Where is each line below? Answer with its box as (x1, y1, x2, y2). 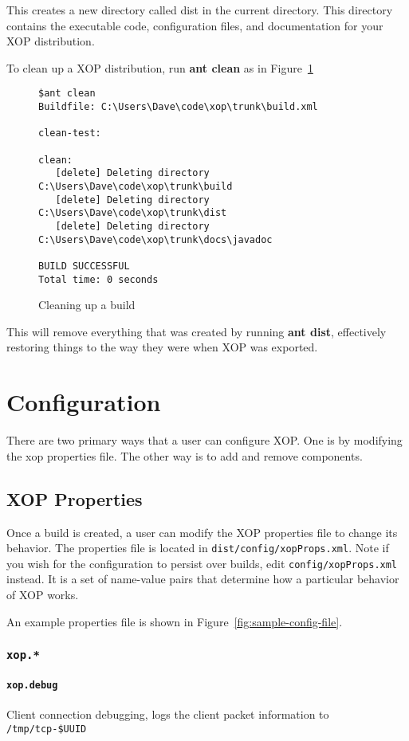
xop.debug (6, 680, 58, 692)
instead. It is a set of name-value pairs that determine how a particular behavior (6, 570, 399, 587)
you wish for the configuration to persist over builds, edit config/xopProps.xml (6, 555, 398, 571)
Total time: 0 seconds (38, 273, 159, 285)
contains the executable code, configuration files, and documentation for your (6, 17, 383, 33)
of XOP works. (6, 586, 79, 603)
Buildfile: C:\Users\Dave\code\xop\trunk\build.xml (38, 101, 318, 113)
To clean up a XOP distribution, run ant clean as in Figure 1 (6, 59, 313, 76)
